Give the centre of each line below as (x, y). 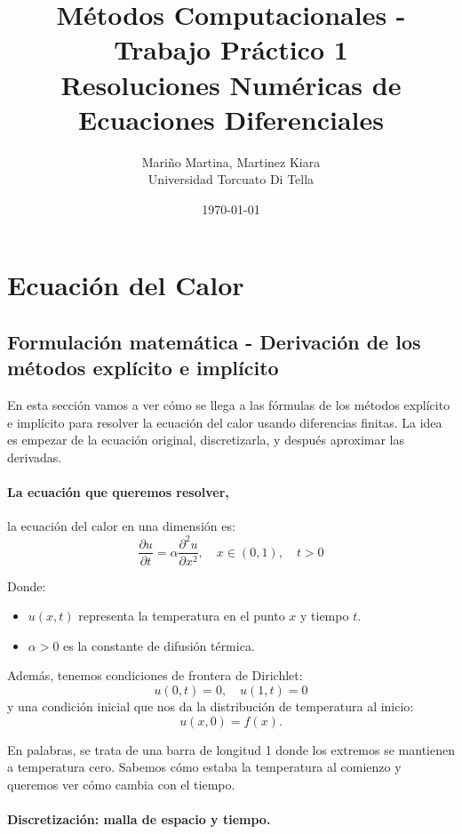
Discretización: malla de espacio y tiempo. (139, 818)
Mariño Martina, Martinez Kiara (231, 161)
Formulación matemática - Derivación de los (214, 342)
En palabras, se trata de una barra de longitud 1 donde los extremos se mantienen (231, 749)
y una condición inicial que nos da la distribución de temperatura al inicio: (211, 706)
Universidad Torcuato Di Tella (231, 179)
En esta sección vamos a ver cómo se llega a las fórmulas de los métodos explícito (229, 405)
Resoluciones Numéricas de (231, 84)
